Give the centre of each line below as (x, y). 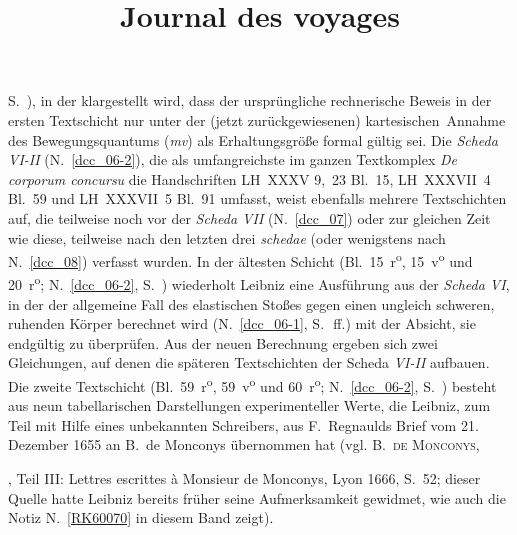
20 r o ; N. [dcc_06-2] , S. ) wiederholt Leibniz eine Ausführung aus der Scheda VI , (259, 283)
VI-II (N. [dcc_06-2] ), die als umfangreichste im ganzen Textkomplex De (232, 159)
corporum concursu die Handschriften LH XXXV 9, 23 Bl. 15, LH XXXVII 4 (249, 178)
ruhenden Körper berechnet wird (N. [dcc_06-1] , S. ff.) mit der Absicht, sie (242, 323)
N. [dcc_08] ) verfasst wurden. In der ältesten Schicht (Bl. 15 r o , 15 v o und (240, 259)
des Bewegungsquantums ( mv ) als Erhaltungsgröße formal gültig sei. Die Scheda (253, 139)
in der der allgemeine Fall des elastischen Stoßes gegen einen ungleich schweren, (251, 303)
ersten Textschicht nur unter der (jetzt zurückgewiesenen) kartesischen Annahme (257, 119)
